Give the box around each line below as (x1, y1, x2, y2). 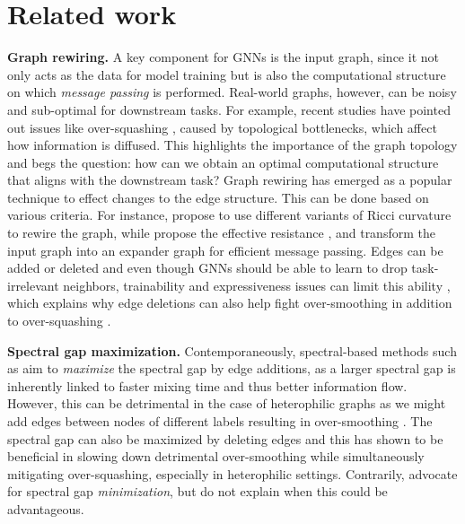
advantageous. (7, 499, 84, 518)
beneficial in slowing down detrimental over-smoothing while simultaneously (7, 447, 425, 466)
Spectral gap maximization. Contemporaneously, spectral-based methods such (7, 341, 457, 360)
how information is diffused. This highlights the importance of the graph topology (7, 135, 458, 154)
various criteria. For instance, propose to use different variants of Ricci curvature (7, 205, 452, 224)
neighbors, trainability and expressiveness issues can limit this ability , (63, 275, 451, 294)
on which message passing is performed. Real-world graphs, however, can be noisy (7, 83, 457, 101)
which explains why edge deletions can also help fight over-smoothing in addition (7, 293, 452, 312)
